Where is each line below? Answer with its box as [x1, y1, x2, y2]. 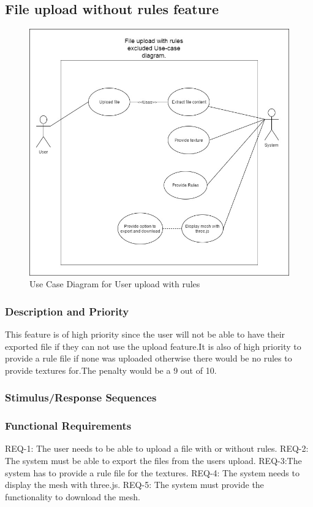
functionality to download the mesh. [5, 490, 140, 503]
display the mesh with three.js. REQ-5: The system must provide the [5, 478, 264, 491]
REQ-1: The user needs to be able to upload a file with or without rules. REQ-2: [5, 442, 309, 455]
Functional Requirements [5, 418, 132, 433]
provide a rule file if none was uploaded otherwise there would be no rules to [5, 352, 292, 365]
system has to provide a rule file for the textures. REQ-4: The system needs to [5, 466, 300, 479]
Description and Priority [5, 303, 129, 319]
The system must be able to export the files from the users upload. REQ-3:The [5, 454, 302, 467]
